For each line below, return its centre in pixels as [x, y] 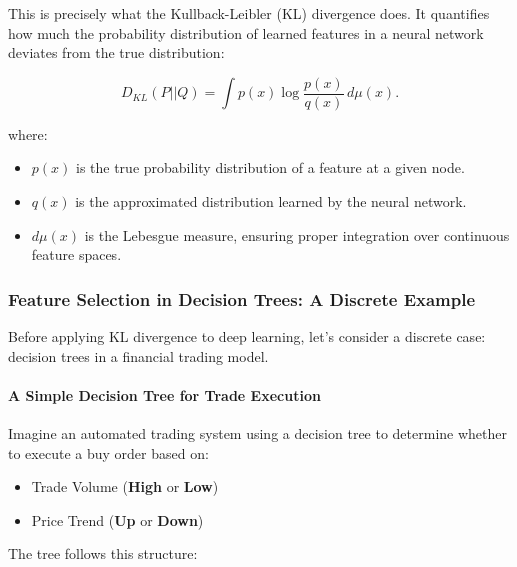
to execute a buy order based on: [108, 452]
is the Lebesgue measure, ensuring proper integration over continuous [297, 234]
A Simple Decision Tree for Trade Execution [164, 394]
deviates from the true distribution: [116, 52]
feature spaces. [76, 254]
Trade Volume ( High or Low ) [125, 486]
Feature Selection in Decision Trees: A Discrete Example [242, 298]
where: [28, 133]
